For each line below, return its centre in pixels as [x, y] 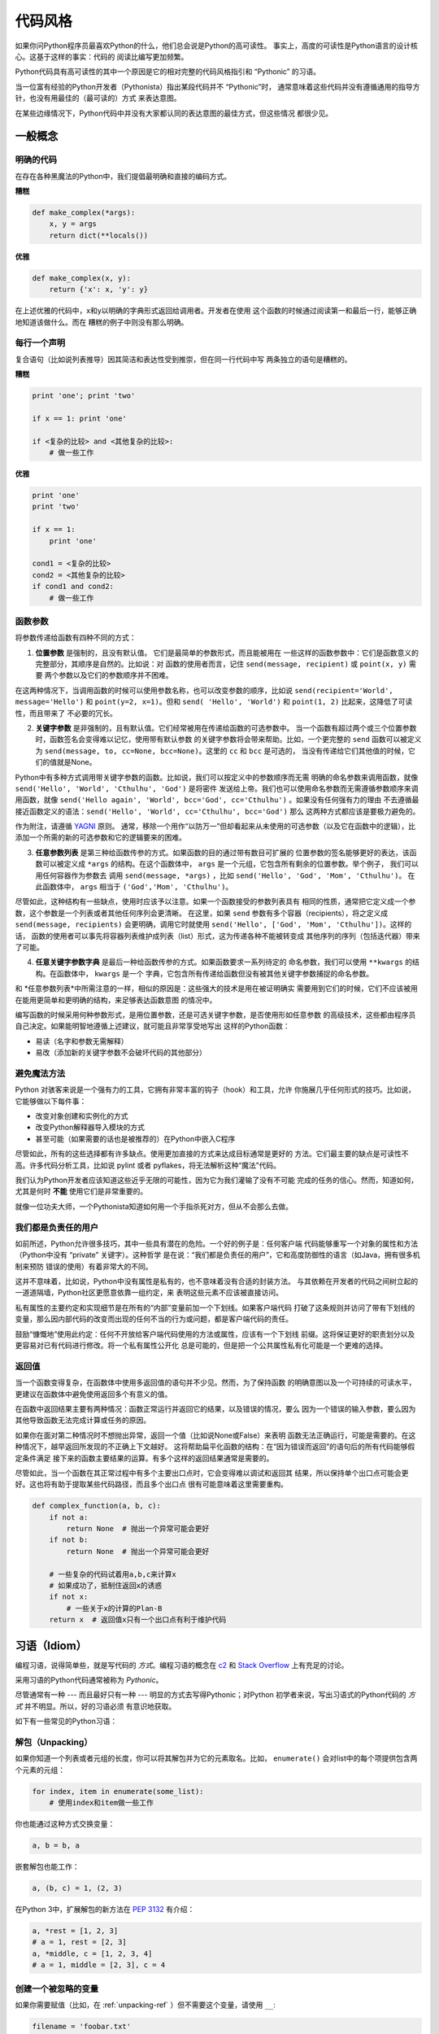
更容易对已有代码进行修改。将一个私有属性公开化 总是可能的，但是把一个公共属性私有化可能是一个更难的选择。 [201, 1346]
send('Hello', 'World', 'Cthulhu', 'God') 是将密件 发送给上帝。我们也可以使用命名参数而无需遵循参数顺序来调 [217, 788]
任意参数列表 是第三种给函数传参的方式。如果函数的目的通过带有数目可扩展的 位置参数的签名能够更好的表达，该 [222, 852]
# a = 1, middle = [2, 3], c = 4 [99, 1965]
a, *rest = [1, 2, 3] [75, 1931]
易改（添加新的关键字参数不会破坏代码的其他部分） [121, 1053]
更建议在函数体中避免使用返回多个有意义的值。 [93, 1394]
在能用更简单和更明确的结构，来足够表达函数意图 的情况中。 [116, 1000]
